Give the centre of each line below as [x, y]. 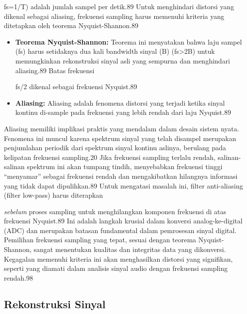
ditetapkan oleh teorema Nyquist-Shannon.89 [71, 25]
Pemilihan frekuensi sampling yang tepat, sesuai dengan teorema [100, 240]
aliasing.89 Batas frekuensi [55, 70]
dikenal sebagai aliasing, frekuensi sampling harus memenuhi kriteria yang [114, 16]
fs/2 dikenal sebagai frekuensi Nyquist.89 [76, 86]
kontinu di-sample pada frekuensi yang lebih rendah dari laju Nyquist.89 [123, 112]
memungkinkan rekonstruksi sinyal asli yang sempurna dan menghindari [123, 60]
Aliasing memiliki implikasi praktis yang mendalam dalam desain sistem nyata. [122, 128]
